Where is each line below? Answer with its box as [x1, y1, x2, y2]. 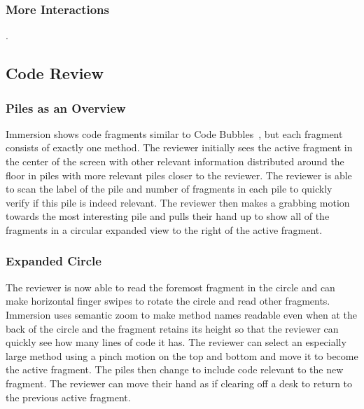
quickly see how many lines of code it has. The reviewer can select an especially [6, 335, 346, 349]
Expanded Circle [6, 252, 101, 270]
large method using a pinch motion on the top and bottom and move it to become [6, 348, 358, 363]
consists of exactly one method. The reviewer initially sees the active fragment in [6, 140, 353, 155]
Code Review [6, 62, 104, 84]
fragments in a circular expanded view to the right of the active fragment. [6, 222, 323, 237]
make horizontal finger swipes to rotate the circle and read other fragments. [6, 293, 330, 308]
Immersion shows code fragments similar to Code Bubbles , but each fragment [6, 126, 343, 141]
